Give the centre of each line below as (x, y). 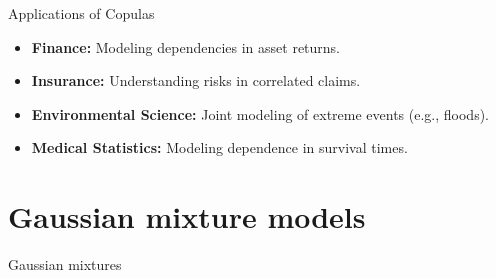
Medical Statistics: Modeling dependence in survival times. (219, 147)
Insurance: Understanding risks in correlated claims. (196, 80)
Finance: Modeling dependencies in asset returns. (186, 46)
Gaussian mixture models (187, 216)
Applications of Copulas (81, 13)
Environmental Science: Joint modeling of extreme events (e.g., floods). (260, 113)
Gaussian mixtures (65, 264)
